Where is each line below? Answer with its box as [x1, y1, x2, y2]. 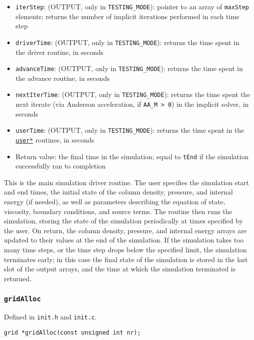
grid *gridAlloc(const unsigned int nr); [4, 329, 141, 336]
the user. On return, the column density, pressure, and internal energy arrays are [4, 225, 247, 235]
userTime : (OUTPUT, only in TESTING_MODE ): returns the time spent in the [15, 125, 244, 135]
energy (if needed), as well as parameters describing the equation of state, [4, 196, 226, 206]
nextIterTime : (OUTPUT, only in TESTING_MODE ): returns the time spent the [15, 89, 251, 99]
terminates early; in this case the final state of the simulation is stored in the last [4, 254, 248, 264]
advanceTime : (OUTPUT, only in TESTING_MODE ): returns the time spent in [15, 63, 243, 73]
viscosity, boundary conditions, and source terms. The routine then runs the [4, 206, 232, 216]
